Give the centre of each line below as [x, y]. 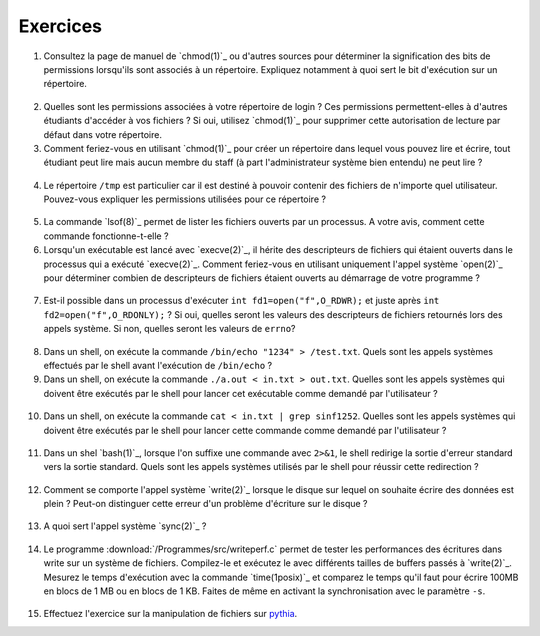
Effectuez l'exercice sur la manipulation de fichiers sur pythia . [170, 614]
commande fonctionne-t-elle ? [106, 236]
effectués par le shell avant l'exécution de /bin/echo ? [158, 365]
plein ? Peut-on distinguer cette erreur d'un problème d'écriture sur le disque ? [206, 504]
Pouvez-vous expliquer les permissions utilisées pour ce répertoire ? [185, 199]
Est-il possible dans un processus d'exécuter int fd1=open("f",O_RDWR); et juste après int [241, 301]
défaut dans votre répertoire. [102, 134]
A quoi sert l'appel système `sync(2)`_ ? [125, 526]
